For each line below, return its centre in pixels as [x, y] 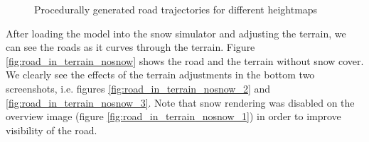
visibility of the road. [52, 130]
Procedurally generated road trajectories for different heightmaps [176, 9]
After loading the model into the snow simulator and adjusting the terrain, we [176, 33]
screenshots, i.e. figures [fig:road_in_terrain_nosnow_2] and [138, 88]
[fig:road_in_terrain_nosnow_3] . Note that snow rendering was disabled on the [180, 102]
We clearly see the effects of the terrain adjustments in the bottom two [160, 75]
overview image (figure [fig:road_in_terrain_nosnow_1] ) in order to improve [173, 116]
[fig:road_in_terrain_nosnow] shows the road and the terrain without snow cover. [185, 60]
